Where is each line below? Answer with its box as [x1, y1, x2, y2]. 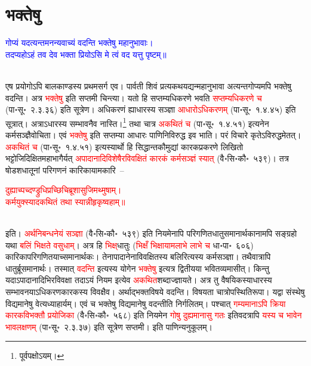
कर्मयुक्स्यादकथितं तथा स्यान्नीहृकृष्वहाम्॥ [5, 195, 125, 207]
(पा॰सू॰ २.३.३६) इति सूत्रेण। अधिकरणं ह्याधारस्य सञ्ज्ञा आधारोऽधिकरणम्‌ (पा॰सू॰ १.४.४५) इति [5, 103, 296, 116]
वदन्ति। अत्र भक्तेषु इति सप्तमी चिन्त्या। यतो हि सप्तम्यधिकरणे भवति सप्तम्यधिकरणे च [5, 91, 262, 104]
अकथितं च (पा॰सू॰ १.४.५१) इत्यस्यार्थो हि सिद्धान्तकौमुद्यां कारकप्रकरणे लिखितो [5, 140, 244, 153]
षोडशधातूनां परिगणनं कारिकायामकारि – [5, 163, 124, 176]
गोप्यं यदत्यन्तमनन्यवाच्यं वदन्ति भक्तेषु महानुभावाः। [5, 36, 153, 49]
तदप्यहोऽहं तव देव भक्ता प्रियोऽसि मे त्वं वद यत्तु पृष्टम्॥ [5, 48, 167, 60]
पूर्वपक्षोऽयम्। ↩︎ [19, 349, 64, 362]
